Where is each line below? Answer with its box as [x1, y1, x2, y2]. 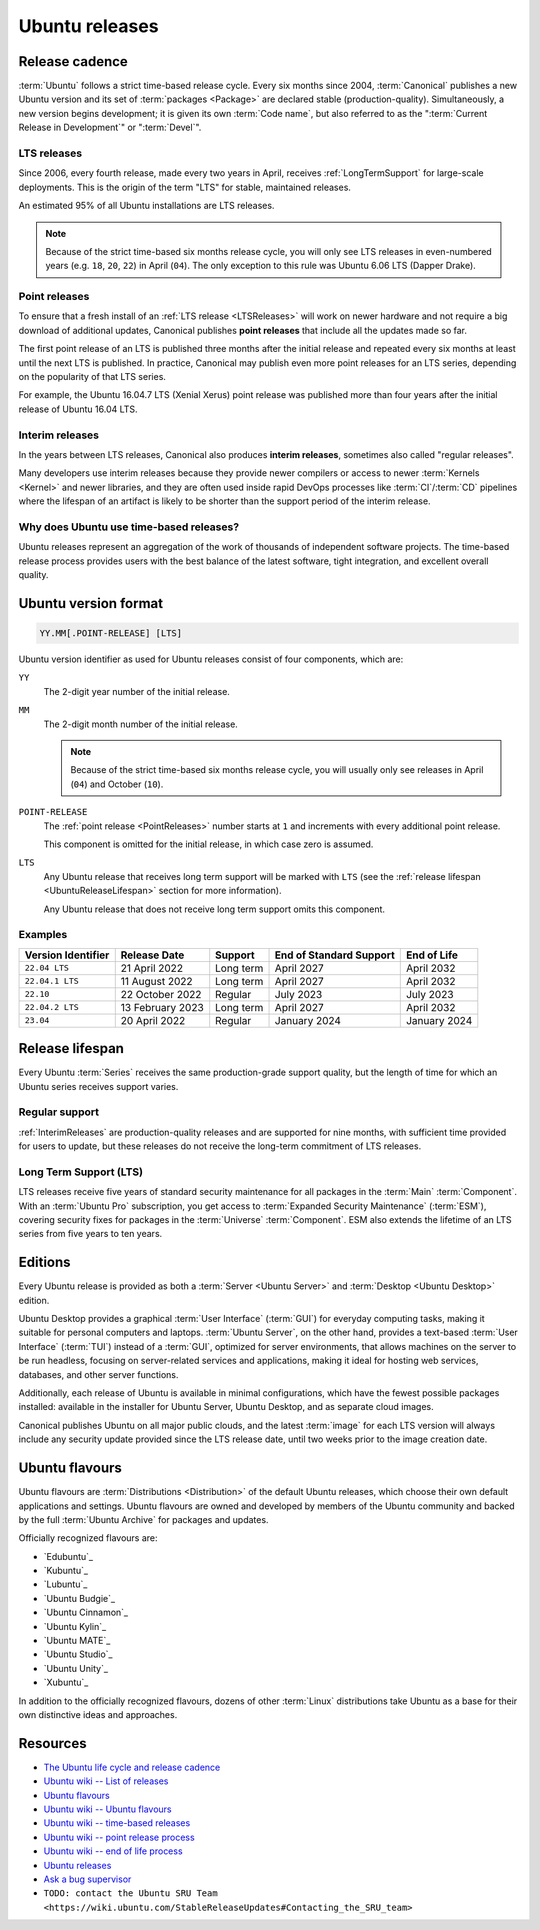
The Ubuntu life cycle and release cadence [43, 1761, 221, 1773]
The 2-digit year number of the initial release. [43, 685, 230, 697]
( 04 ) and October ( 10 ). [70, 778, 164, 790]
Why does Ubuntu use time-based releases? [18, 520, 240, 534]
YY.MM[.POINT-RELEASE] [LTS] [39, 628, 183, 639]
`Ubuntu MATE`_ [43, 1635, 111, 1647]
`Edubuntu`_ [43, 1550, 94, 1562]
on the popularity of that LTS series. [18, 371, 167, 383]
